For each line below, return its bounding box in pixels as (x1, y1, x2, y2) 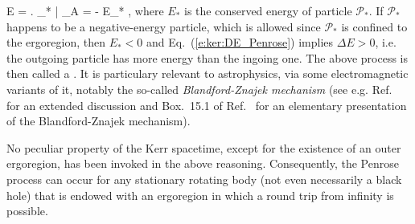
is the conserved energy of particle (183, 2, 352, 18)
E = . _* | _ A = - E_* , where (6, 2, 164, 18)
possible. (6, 202, 48, 219)
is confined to (341, 18, 408, 35)
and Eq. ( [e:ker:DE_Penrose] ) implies (146, 34, 334, 51)
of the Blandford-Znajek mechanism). (6, 112, 191, 129)
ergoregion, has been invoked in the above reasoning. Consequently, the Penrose (6, 155, 399, 172)
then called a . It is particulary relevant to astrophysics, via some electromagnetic (6, 65, 409, 82)
